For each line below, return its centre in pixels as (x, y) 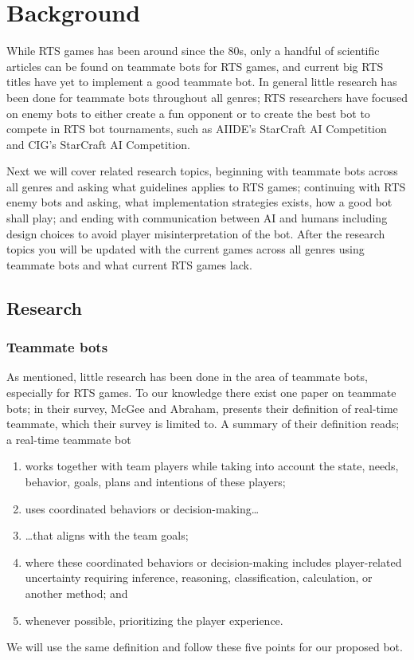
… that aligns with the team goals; (107, 535)
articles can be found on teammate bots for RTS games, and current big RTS (195, 66)
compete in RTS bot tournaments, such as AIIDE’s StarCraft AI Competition (197, 129)
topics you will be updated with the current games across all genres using (186, 249)
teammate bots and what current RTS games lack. (129, 264)
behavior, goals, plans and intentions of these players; (155, 481)
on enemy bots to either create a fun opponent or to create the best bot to (188, 113)
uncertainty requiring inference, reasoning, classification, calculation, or (199, 577)
